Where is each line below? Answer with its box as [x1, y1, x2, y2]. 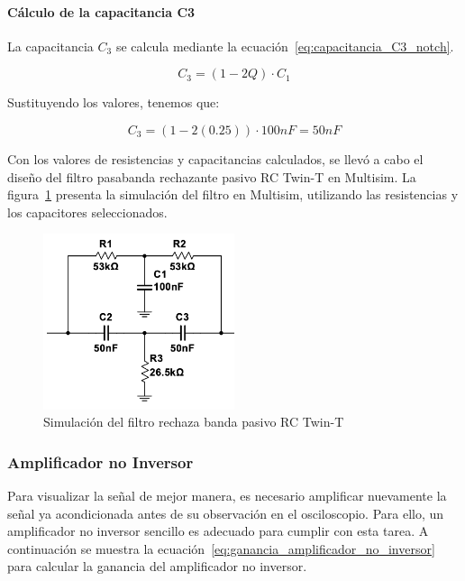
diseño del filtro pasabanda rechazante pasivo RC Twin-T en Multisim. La [7, 167, 416, 186]
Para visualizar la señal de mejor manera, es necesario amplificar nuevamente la [7, 485, 447, 504]
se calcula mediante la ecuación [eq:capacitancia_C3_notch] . [115, 36, 454, 55]
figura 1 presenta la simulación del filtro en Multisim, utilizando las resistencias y [7, 185, 459, 204]
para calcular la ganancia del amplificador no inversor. [7, 557, 307, 576]
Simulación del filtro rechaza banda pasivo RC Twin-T [43, 412, 344, 431]
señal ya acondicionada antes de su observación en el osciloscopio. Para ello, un [7, 503, 444, 522]
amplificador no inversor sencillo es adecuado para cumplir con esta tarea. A [7, 521, 429, 540]
